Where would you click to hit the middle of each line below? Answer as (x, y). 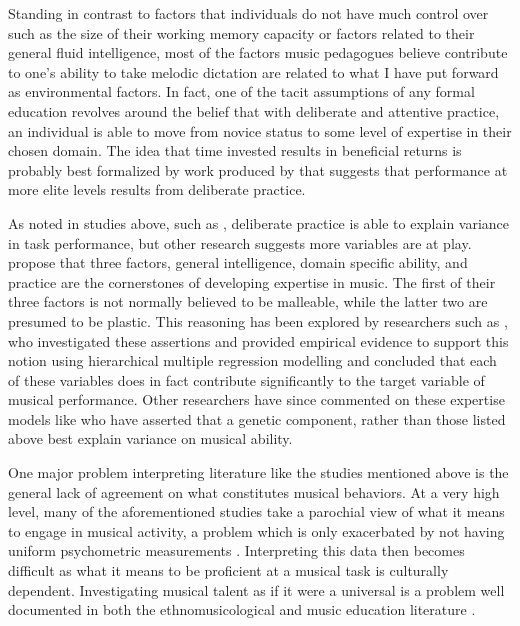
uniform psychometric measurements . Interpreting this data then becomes (236, 550)
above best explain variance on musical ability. (150, 438)
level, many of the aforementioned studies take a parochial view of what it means (256, 511)
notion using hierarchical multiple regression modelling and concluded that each (252, 360)
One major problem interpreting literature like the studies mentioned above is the (258, 472)
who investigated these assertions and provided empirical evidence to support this (258, 340)
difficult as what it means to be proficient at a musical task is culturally (228, 570)
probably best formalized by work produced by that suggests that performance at (258, 169)
